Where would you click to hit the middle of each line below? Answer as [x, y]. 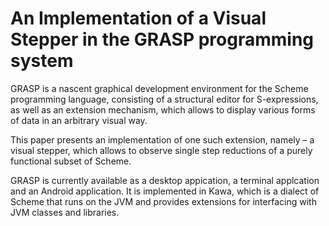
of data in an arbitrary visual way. [79, 120]
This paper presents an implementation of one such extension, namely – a [162, 139]
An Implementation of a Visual [138, 18]
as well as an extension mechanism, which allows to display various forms [163, 109]
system [42, 61]
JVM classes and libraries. [65, 212]
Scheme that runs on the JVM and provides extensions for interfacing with [163, 201]
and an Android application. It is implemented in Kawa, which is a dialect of [165, 191]
